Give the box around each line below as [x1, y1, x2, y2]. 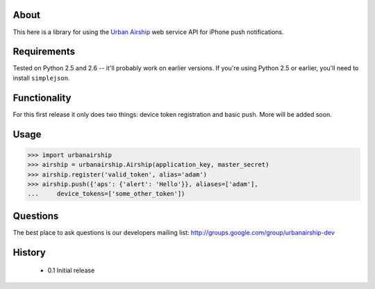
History [12, 247, 47, 258]
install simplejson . [12, 74, 70, 82]
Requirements [12, 46, 76, 58]
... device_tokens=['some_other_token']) [27, 190, 185, 198]
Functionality [12, 92, 72, 104]
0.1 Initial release [47, 266, 95, 274]
